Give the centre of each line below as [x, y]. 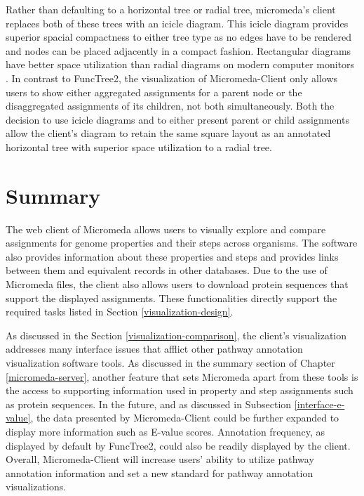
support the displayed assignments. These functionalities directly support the [171, 298]
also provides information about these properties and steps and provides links [172, 256]
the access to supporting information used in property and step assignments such [180, 390]
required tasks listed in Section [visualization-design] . [120, 312]
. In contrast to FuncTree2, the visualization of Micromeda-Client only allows [172, 78]
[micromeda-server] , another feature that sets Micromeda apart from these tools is [182, 376]
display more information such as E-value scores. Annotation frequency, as [166, 431]
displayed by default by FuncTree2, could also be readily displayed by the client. [178, 445]
